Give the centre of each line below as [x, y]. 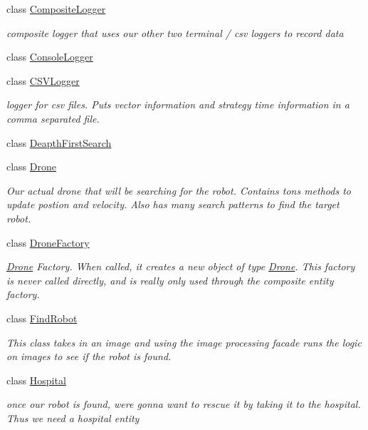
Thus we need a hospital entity [73, 418]
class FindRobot [42, 318]
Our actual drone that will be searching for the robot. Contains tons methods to [179, 190]
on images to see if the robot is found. [89, 356]
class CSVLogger [43, 80]
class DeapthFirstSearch [59, 142]
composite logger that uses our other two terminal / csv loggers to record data [175, 32]
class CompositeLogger [56, 9]
